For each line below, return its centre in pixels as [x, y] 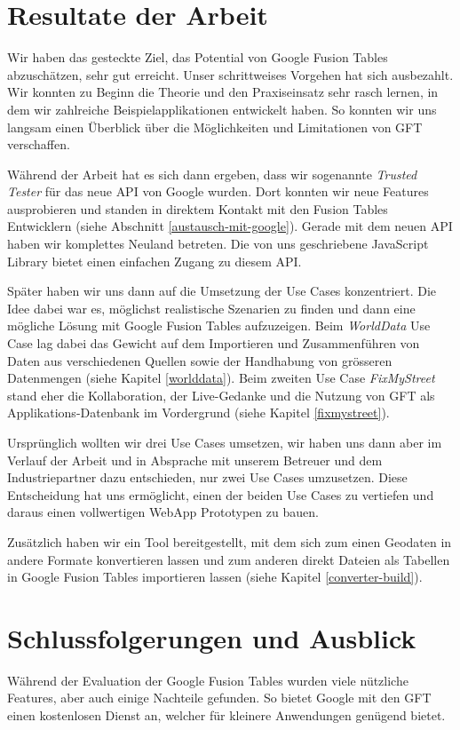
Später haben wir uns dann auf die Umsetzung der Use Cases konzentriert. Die [222, 291]
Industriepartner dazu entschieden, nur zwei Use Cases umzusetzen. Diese [207, 477]
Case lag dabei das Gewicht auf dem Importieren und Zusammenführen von [214, 343]
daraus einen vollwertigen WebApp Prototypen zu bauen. [163, 512]
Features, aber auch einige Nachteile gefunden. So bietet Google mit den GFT [219, 698]
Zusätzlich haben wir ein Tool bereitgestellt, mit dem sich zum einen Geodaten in [230, 541]
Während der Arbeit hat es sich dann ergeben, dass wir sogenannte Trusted [212, 174]
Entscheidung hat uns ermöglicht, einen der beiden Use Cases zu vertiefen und [221, 494]
